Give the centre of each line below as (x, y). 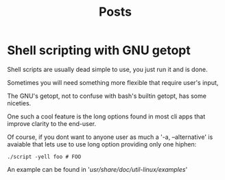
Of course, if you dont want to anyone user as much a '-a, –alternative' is (110, 137)
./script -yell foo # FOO (44, 157)
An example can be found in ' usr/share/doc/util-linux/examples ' (97, 169)
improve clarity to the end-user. (52, 123)
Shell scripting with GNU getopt (99, 50)
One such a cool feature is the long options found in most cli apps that (106, 116)
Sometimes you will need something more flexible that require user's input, (113, 82)
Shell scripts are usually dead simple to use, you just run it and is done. (107, 69)
